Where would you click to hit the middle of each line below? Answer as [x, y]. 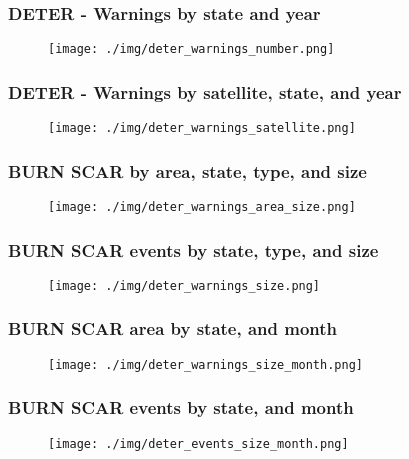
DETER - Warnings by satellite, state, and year [205, 91]
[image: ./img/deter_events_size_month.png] [198, 443]
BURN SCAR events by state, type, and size [193, 249]
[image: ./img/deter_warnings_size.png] [184, 285]
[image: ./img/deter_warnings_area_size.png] [202, 206]
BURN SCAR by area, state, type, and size [187, 170]
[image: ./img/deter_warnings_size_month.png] [205, 364]
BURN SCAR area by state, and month [173, 328]
